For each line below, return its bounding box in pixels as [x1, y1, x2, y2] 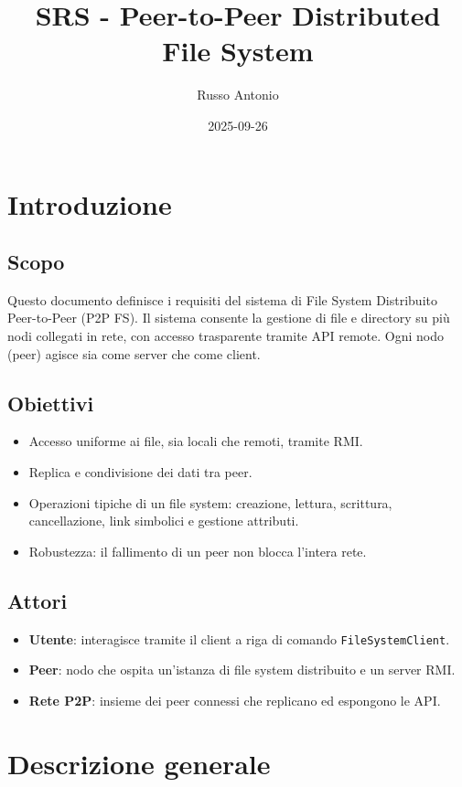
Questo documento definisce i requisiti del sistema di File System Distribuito [7, 290, 437, 309]
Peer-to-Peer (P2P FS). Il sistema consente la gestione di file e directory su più [7, 308, 450, 327]
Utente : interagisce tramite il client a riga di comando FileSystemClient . [28, 629, 450, 648]
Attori [7, 586, 68, 614]
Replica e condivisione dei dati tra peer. [28, 463, 252, 482]
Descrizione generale [7, 744, 271, 782]
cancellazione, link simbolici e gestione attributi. [28, 511, 299, 530]
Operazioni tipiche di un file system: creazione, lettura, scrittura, [28, 493, 392, 512]
